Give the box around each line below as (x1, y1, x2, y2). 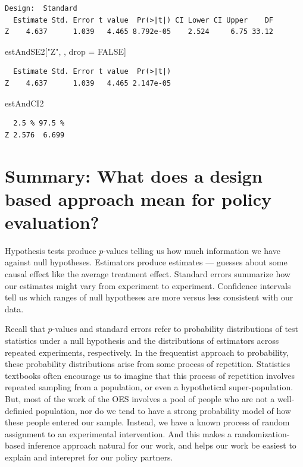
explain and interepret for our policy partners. (5, 450, 173, 463)
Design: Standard (5, 4, 77, 12)
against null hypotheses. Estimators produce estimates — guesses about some (5, 256, 288, 268)
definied (5, 404, 33, 416)
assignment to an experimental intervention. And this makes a (5, 427, 232, 440)
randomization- (234, 427, 290, 440)
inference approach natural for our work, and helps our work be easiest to (27, 439, 296, 452)
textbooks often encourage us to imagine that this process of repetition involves (5, 369, 295, 381)
